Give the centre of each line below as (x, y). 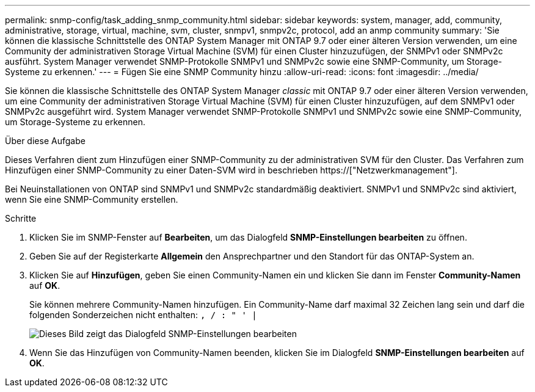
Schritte (21, 218)
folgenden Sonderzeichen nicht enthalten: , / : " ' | (143, 315)
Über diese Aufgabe (45, 141)
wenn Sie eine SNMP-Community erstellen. (92, 199)
